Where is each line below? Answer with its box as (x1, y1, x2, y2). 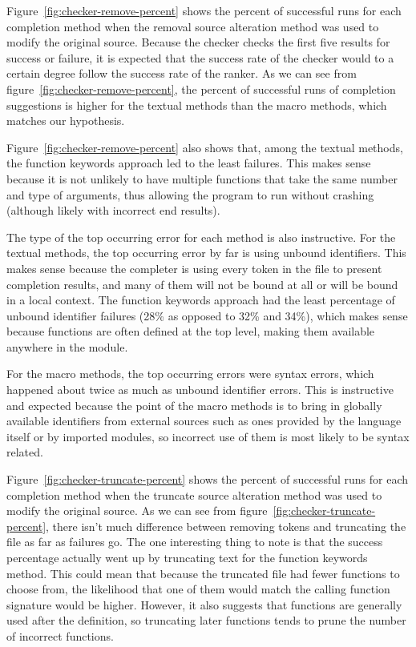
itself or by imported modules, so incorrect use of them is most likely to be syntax (6, 428, 410, 444)
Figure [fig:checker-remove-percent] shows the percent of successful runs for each (6, 2, 402, 18)
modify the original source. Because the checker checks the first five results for (6, 34, 390, 50)
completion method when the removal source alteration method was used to (6, 18, 379, 34)
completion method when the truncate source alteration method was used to (6, 486, 382, 503)
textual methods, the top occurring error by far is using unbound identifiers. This (6, 244, 406, 261)
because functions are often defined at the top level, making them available (6, 323, 375, 340)
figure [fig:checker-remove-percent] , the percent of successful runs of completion (6, 80, 396, 97)
